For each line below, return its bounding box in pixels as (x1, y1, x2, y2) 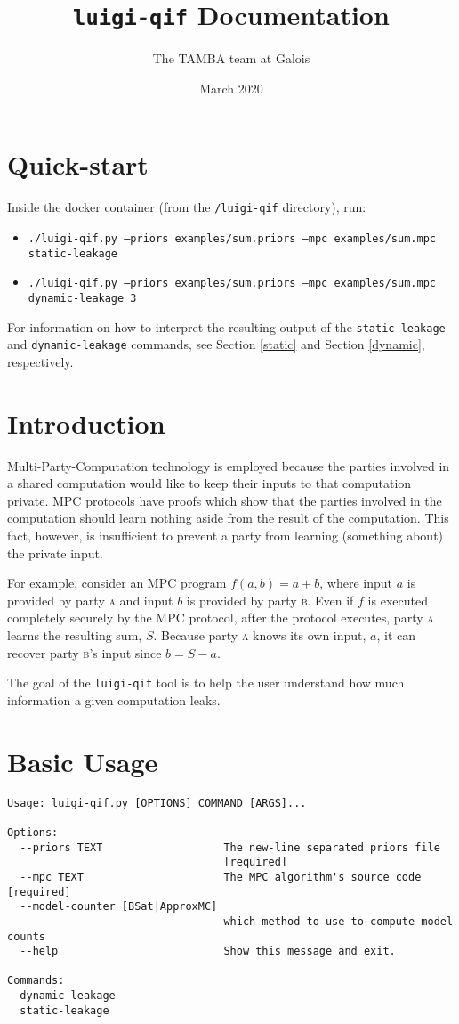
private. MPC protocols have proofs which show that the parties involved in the (7, 491, 442, 509)
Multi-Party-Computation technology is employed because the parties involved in (7, 456, 450, 475)
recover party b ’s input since (7, 643, 162, 662)
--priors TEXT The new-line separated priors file (20, 841, 440, 854)
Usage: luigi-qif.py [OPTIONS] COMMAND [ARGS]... (7, 796, 307, 809)
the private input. (7, 543, 103, 562)
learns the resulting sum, (7, 626, 142, 645)
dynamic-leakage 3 (28, 292, 137, 305)
